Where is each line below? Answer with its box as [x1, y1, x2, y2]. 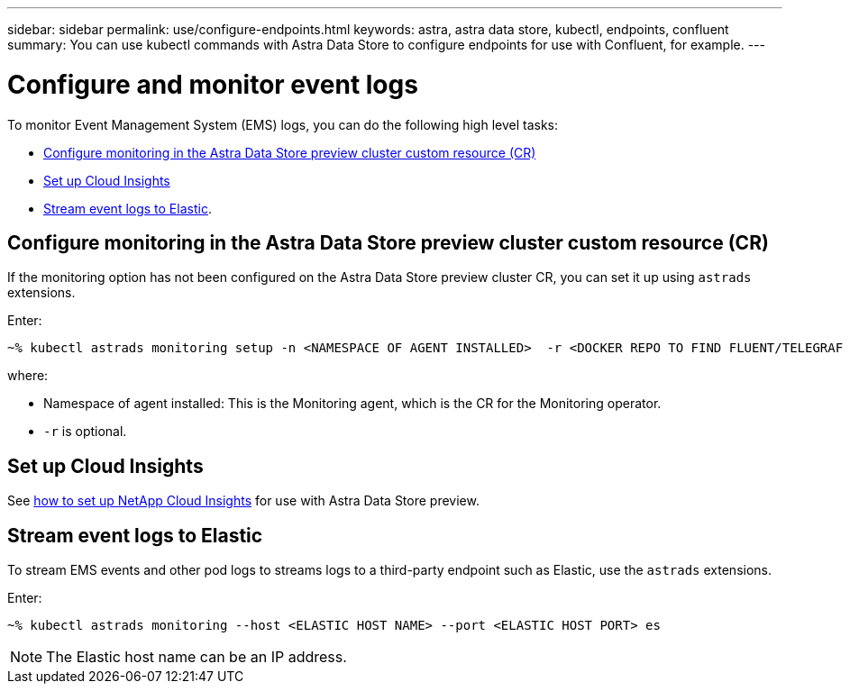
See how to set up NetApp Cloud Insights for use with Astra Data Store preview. [7, 493, 480, 509]
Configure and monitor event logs [7, 68, 418, 100]
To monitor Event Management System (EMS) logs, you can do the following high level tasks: [7, 116, 559, 132]
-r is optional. [43, 423, 127, 440]
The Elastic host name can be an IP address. [46, 648, 347, 667]
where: [7, 368, 49, 384]
